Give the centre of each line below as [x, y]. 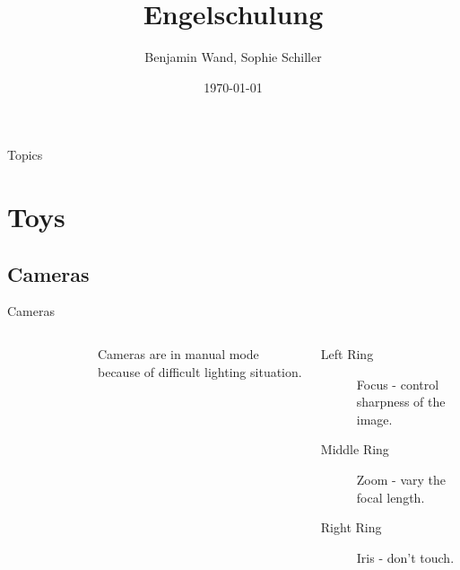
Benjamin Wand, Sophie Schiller [233, 57]
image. [374, 419]
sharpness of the [401, 402]
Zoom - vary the [401, 480]
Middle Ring [355, 449]
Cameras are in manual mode [178, 354]
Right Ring [351, 527]
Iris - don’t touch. [405, 557]
